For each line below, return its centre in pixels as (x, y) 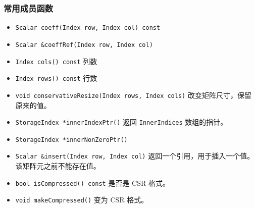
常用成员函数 (29, 8)
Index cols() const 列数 (56, 61)
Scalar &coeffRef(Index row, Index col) (84, 45)
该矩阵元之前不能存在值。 (58, 166)
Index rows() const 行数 (56, 78)
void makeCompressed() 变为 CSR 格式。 (82, 200)
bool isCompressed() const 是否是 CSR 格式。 (92, 183)
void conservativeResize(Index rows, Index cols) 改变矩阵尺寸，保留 (133, 95)
